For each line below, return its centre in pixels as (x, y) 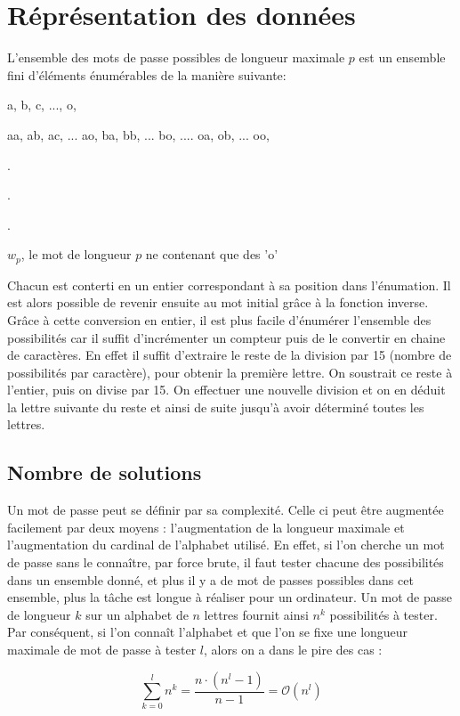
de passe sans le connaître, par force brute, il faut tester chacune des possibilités (226, 562)
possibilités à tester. (383, 614)
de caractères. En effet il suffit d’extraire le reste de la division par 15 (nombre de (230, 355)
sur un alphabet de (137, 614)
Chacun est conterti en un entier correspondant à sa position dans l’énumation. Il (229, 285)
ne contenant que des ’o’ (212, 254)
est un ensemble (402, 57)
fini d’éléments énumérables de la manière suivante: (147, 74)
